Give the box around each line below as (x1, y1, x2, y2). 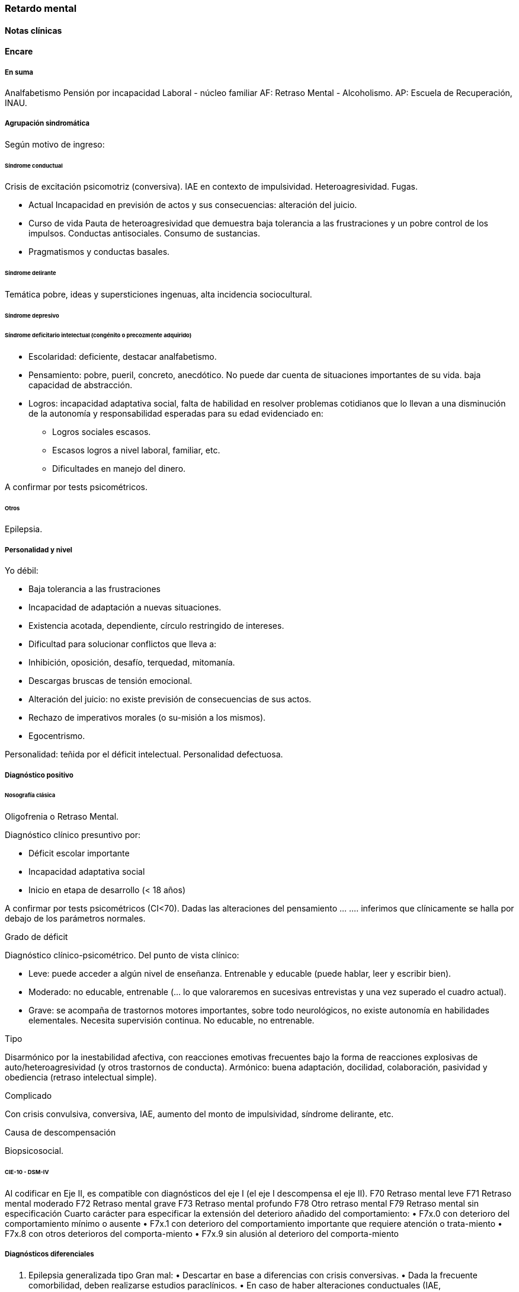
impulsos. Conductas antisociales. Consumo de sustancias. (28, 228, 261, 239)
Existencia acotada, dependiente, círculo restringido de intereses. (28, 621, 284, 631)
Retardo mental (5, 2, 77, 14)
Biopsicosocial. (5, 1146, 64, 1156)
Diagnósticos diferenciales (5, 1250, 94, 1259)
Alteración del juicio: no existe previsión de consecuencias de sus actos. (28, 694, 312, 705)
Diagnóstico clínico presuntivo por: (5, 830, 140, 840)
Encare (5, 46, 33, 57)
